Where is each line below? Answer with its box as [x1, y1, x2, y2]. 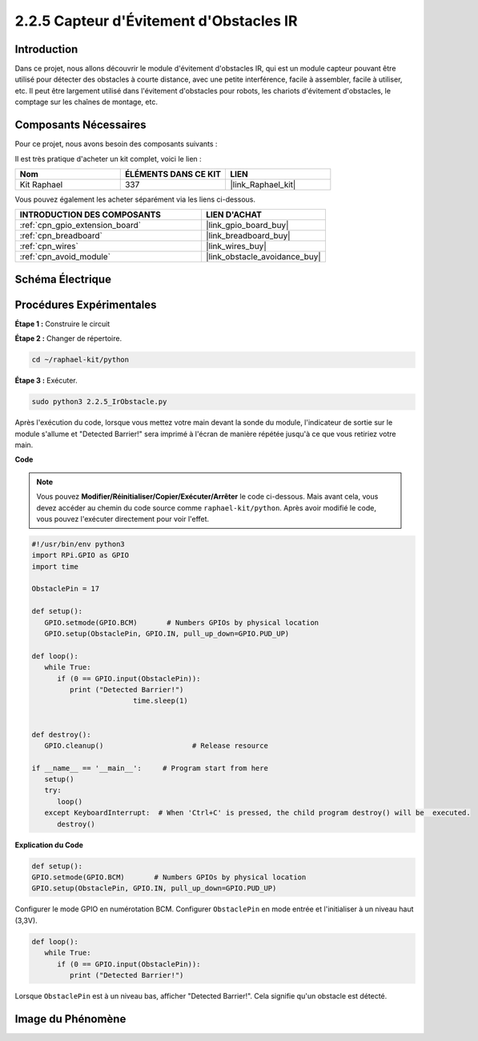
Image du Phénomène [14, 1012, 127, 1026]
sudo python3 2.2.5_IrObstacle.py [31, 397, 167, 406]
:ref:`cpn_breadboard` [19, 230, 103, 242]
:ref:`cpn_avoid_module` [19, 251, 111, 262]
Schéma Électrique [14, 272, 112, 286]
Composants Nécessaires [14, 118, 147, 132]
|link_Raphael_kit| [230, 178, 296, 190]
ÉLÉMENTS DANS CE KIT [124, 168, 222, 179]
